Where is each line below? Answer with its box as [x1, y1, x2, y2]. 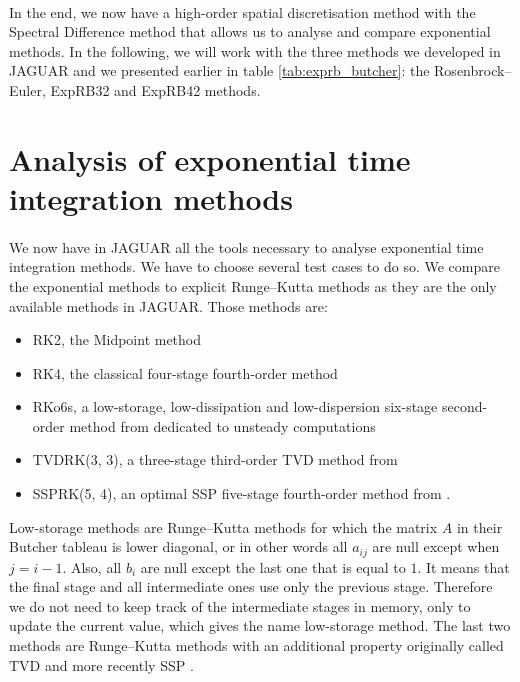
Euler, [9, 79, 46, 100]
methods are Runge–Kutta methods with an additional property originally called [9, 635, 504, 656]
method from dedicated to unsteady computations [69, 415, 376, 436]
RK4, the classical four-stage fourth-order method [32, 362, 338, 383]
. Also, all [62, 556, 122, 577]
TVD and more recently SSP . [9, 654, 194, 675]
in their [456, 516, 503, 537]
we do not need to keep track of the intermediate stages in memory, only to [9, 595, 471, 616]
